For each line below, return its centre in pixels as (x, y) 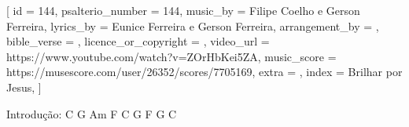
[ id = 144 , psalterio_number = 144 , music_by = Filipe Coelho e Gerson (183, 10)
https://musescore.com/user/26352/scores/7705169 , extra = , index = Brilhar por (204, 72)
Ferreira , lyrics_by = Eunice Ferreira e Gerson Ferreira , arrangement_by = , (193, 25)
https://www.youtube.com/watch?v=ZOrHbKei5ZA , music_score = (171, 56)
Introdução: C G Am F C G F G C (92, 113)
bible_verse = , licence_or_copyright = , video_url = (138, 41)
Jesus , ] (24, 87)
